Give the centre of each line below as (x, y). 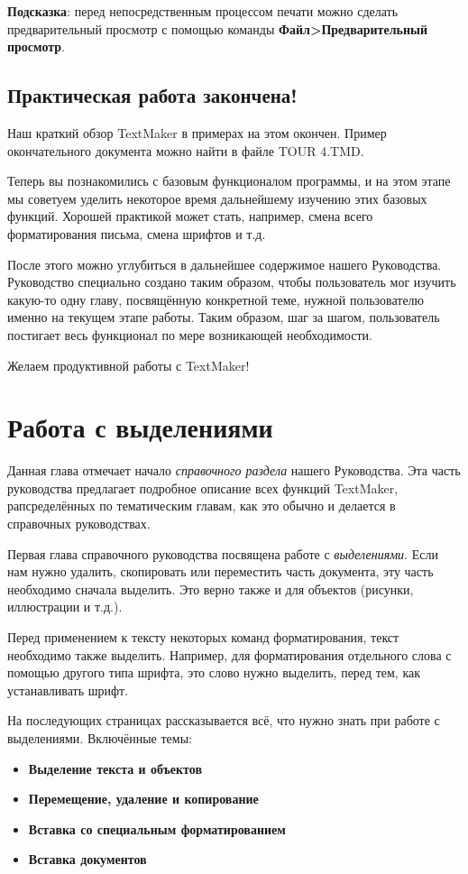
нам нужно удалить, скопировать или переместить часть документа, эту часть (220, 571)
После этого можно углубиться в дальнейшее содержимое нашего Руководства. (225, 264)
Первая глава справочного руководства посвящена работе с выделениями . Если (223, 553)
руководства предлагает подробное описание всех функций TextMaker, (203, 488)
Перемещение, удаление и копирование (143, 799)
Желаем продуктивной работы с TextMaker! (128, 365)
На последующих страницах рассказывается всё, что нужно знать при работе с (224, 720)
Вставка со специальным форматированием (157, 828)
